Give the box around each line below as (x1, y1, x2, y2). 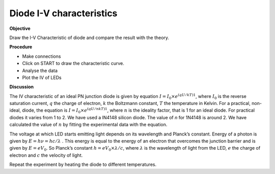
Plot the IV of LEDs (22, 74, 62, 81)
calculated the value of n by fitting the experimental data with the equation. (9, 122, 168, 128)
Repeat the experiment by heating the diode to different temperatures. (9, 161, 157, 167)
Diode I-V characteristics (9, 8, 118, 19)
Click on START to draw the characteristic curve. (22, 60, 124, 66)
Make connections (22, 53, 61, 59)
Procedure (9, 44, 33, 50)
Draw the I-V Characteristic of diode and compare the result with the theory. (9, 34, 170, 41)
